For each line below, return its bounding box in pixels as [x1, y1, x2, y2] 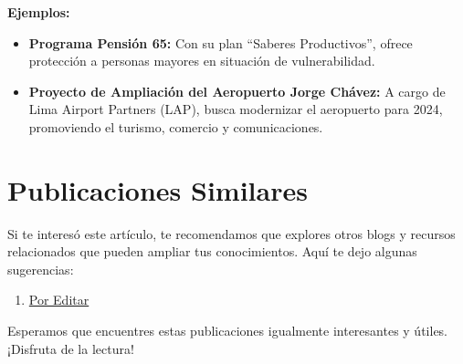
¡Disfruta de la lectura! [7, 338, 134, 358]
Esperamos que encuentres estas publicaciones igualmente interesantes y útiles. [7, 321, 448, 340]
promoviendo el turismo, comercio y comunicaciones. [28, 117, 323, 136]
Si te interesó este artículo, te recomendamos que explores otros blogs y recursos [7, 224, 456, 243]
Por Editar [28, 290, 89, 309]
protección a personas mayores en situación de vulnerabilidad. [28, 51, 375, 70]
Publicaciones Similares [7, 171, 308, 208]
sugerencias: [7, 259, 74, 278]
